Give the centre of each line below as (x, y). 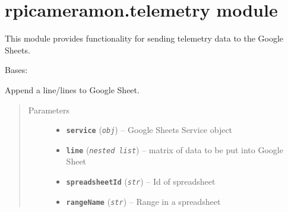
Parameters (49, 110)
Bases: (16, 70)
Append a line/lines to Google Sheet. (72, 89)
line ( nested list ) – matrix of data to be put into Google (175, 149)
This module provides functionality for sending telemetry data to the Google (144, 38)
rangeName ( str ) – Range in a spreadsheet (143, 201)
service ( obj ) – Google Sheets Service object (149, 130)
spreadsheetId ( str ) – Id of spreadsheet (141, 181)
